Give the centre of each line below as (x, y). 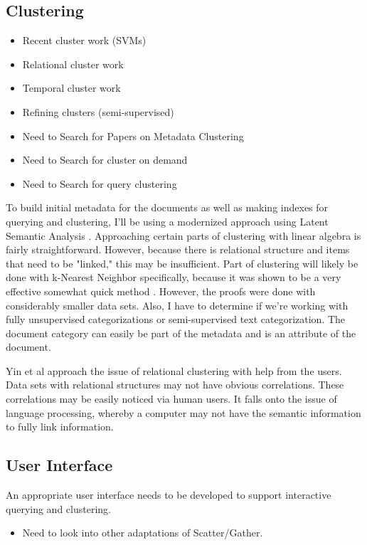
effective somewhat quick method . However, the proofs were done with (161, 291)
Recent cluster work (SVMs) (84, 40)
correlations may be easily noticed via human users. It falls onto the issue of (171, 399)
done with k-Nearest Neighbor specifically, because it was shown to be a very (174, 277)
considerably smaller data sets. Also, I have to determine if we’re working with (177, 305)
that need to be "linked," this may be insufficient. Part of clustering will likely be (182, 263)
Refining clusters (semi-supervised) (98, 111)
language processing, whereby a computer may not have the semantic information (183, 412)
